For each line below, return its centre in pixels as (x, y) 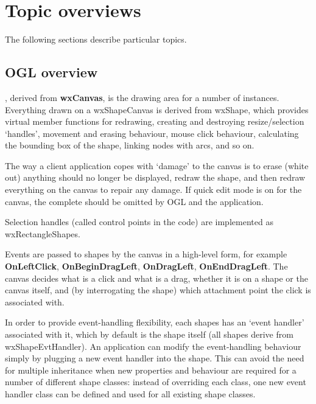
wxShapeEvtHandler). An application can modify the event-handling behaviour (153, 346)
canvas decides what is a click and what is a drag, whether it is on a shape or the (156, 278)
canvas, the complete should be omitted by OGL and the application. (134, 201)
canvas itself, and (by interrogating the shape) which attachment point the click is (158, 290)
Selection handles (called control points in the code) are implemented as (139, 222)
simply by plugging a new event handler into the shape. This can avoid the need (155, 358)
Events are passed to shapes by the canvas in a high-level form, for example (146, 254)
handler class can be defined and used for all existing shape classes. (130, 393)
